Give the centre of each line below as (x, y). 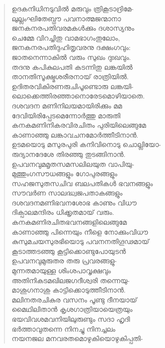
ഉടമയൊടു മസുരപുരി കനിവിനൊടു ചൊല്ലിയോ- (86, 144)
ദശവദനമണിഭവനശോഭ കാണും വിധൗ (74, 202)
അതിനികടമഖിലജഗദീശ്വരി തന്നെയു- (71, 280)
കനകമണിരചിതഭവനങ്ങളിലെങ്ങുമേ (69, 222)
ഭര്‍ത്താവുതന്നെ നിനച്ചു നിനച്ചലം (63, 328)
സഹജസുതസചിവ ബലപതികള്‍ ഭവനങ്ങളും (82, 183)
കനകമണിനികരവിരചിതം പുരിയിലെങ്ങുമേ (79, 125)
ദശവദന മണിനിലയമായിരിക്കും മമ (67, 105)
